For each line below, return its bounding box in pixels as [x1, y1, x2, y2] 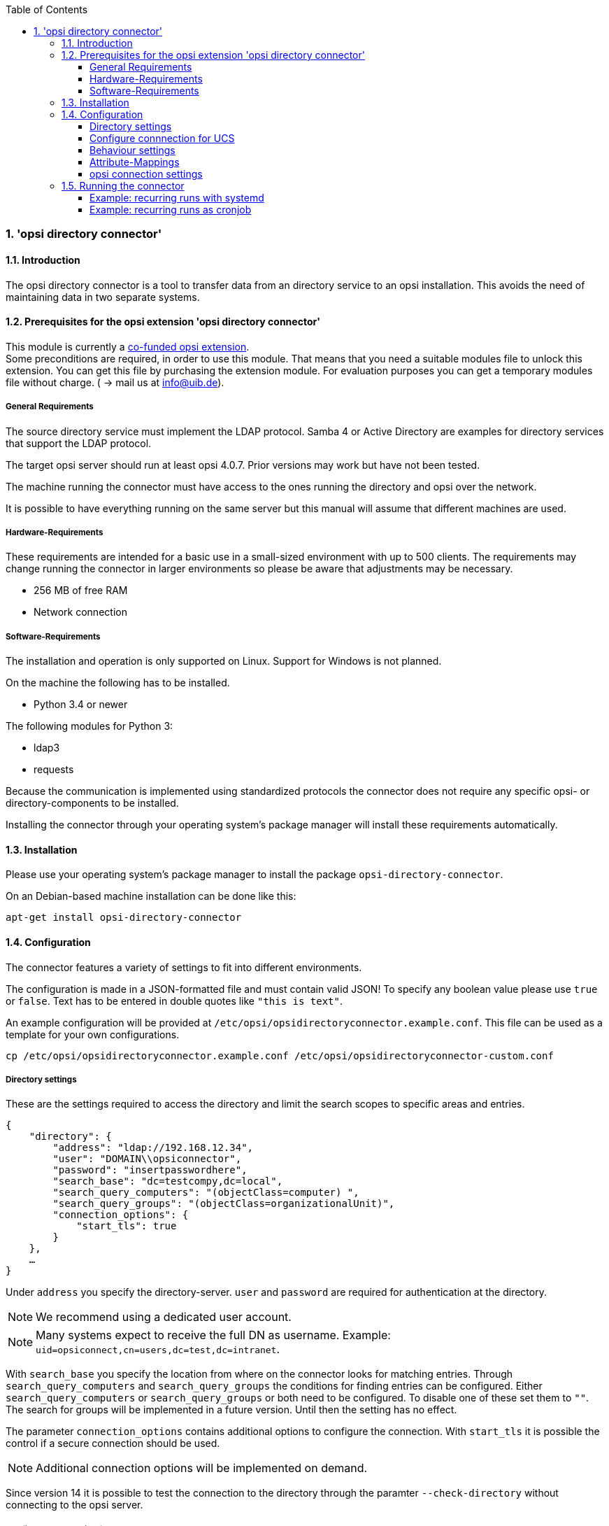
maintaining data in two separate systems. [6, 290, 200, 303]
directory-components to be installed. [6, 797, 179, 810]
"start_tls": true [76, 1220, 177, 1232]
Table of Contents [6, 3, 88, 15]
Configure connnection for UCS [89, 132, 235, 144]
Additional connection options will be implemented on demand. [36, 1461, 368, 1476]
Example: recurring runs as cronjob [89, 204, 252, 216]
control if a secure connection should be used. [6, 1437, 220, 1450]
